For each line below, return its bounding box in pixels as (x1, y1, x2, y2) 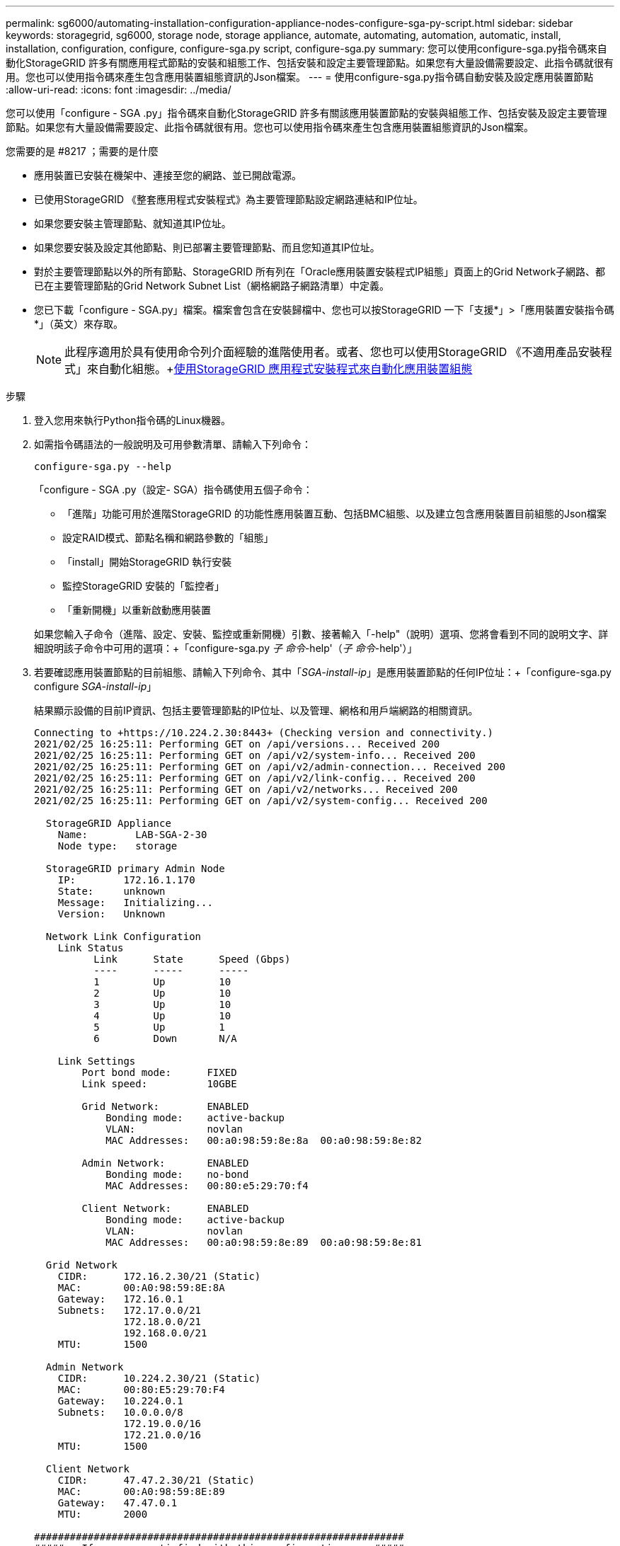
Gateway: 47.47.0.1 (57, 1497, 178, 1508)
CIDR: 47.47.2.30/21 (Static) (57, 1475, 255, 1486)
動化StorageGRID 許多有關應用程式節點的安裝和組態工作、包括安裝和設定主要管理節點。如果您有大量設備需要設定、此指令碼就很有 (6, 57, 614, 69)
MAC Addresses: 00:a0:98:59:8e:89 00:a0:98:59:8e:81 (105, 1237, 422, 1248)
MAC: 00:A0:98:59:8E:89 (57, 1486, 225, 1497)
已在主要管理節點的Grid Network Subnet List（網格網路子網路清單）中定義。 (34, 280, 390, 292)
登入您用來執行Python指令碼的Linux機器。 (34, 414, 231, 426)
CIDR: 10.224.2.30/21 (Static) (57, 1373, 261, 1384)
